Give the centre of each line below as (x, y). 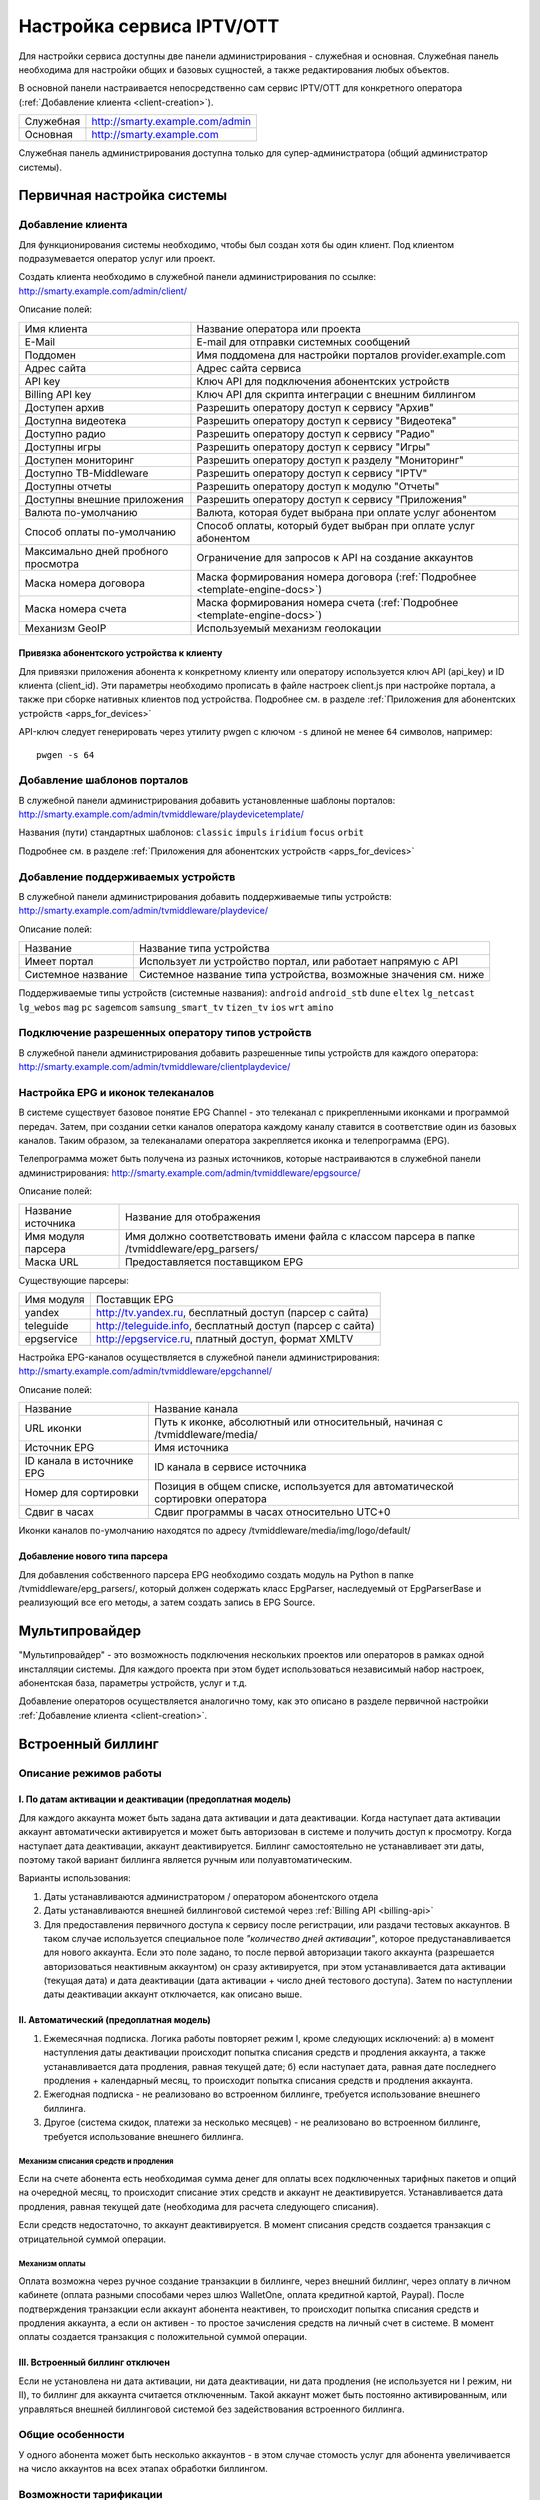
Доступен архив (64, 407)
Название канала (196, 1409)
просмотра (52, 563)
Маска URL (51, 1262)
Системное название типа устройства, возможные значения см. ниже (311, 975)
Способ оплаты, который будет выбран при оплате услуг (335, 525)
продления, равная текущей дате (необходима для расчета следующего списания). (198, 2206)
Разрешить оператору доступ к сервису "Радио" (315, 433)
